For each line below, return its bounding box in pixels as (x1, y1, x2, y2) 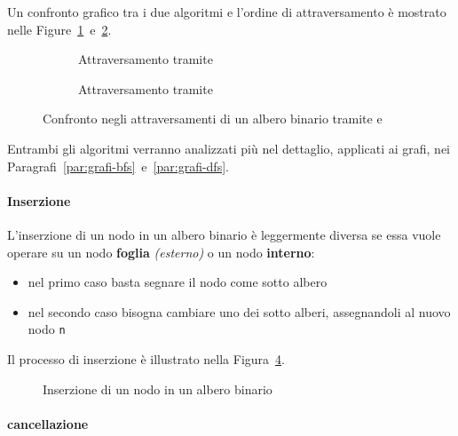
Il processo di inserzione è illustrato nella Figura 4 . (7, 349, 285, 368)
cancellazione (7, 414, 89, 432)
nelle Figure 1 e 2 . (7, 20, 112, 38)
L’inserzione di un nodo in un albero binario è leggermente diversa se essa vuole (7, 225, 441, 243)
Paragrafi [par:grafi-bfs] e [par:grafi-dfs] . (7, 156, 229, 175)
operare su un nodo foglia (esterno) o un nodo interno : (7, 242, 315, 261)
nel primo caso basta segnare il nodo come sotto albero (28, 273, 328, 291)
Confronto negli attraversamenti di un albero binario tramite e (43, 109, 383, 128)
